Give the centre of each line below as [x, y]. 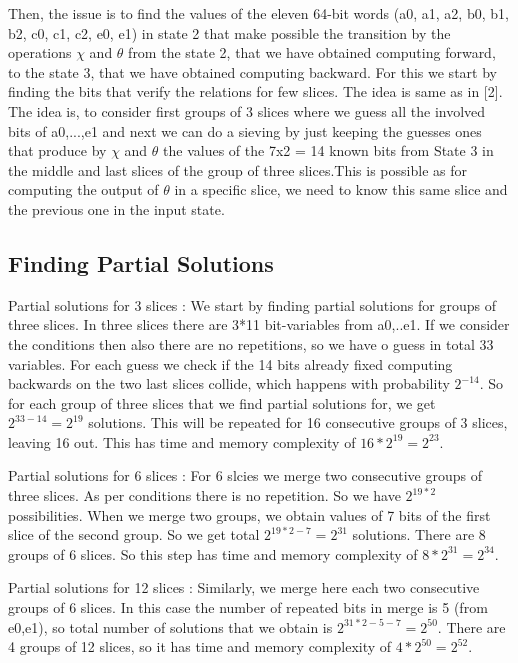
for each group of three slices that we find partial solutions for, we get [222, 402]
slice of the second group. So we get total [134, 534]
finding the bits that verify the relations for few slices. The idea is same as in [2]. [255, 91]
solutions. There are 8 [419, 534]
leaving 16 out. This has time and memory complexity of [182, 441]
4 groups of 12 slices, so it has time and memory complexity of [200, 646]
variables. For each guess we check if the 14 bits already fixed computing [230, 363]
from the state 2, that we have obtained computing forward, [312, 52]
